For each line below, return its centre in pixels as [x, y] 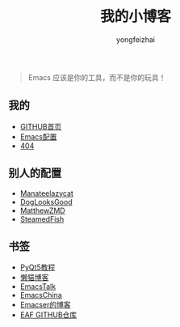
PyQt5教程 [38, 267]
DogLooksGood [46, 202]
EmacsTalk [38, 287]
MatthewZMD [43, 210]
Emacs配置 [38, 136]
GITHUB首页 [41, 126]
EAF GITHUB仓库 [48, 315]
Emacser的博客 [45, 305]
